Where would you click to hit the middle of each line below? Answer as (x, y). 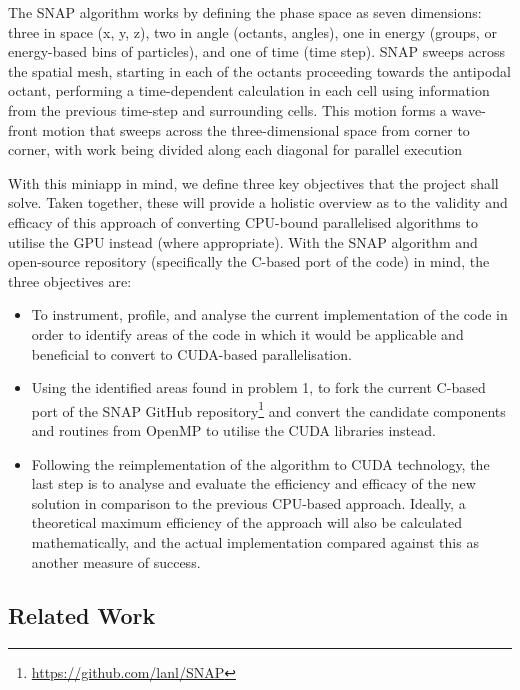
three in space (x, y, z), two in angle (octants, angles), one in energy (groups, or (252, 31)
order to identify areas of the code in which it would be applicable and (247, 333)
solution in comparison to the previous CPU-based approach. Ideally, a (248, 502)
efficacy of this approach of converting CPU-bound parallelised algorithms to (243, 221)
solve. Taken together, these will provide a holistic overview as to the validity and (258, 202)
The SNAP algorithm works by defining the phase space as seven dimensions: (245, 12)
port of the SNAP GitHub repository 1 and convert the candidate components (268, 409)
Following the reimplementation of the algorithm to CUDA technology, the (260, 463)
